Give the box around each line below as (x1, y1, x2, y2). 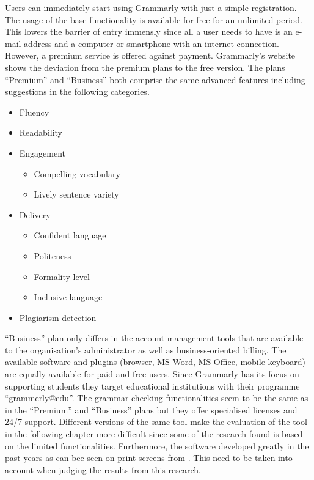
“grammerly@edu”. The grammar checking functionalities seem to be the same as (5, 391, 309, 404)
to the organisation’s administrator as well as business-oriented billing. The (5, 343, 287, 356)
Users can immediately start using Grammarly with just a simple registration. (5, 1, 297, 13)
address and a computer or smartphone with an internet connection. (24, 37, 279, 50)
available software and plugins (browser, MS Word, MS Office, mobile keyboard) (5, 355, 306, 368)
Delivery (19, 208, 51, 221)
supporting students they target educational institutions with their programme (5, 379, 300, 392)
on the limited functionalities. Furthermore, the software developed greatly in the (5, 439, 309, 452)
